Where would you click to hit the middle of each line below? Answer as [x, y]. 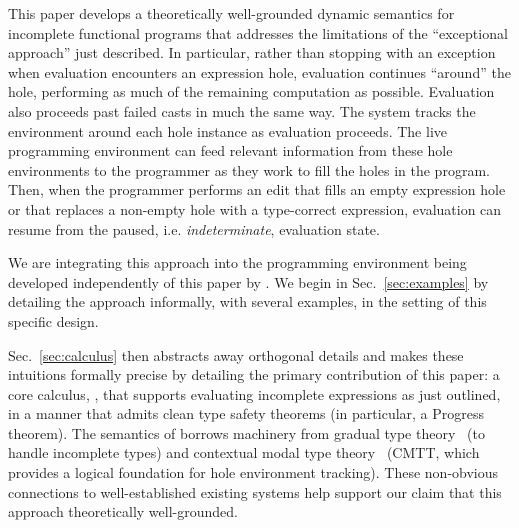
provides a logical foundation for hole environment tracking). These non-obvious [253, 472]
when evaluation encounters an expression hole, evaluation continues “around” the [259, 71]
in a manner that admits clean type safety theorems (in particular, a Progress [246, 413]
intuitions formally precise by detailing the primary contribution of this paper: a [254, 374]
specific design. [53, 320]
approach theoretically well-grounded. [123, 511]
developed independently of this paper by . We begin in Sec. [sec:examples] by [248, 281]
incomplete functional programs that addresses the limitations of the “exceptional [258, 32]
